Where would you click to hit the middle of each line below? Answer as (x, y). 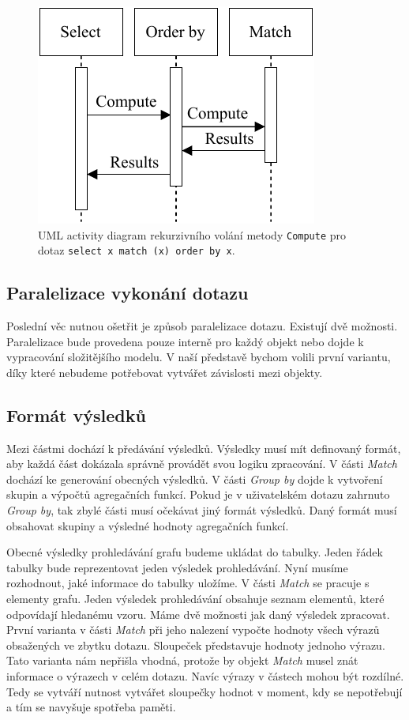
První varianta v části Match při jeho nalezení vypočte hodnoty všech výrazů (193, 630)
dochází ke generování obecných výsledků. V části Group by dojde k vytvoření (195, 479)
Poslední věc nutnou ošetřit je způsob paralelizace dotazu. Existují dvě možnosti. (202, 326)
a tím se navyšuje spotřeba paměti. (91, 707)
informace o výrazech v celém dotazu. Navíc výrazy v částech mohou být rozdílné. (205, 676)
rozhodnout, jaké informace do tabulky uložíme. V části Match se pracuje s (188, 583)
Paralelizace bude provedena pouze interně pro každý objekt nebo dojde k (185, 341)
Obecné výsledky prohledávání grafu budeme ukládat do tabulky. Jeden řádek (195, 552)
